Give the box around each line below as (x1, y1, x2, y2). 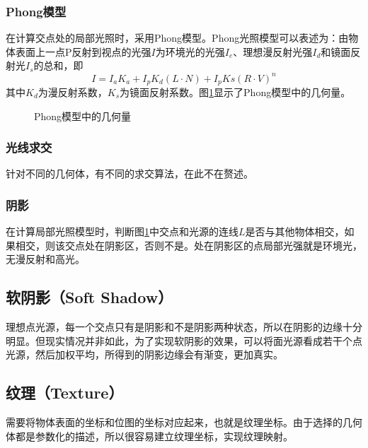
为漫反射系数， (38, 84, 108, 99)
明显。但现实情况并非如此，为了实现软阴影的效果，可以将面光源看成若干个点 (6, 333, 362, 348)
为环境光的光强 (155, 44, 225, 59)
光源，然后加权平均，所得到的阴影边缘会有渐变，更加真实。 (6, 347, 283, 362)
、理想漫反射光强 (233, 44, 313, 59)
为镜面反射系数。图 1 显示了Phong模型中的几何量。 (120, 84, 351, 99)
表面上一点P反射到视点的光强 (15, 44, 151, 59)
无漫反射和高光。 (6, 252, 85, 266)
